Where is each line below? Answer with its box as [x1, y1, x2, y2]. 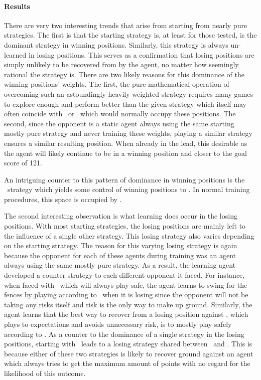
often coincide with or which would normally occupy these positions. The [4, 108, 236, 119]
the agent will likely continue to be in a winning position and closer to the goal [4, 147, 247, 158]
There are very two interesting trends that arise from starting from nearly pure [4, 20, 247, 30]
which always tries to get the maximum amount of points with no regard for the [4, 358, 250, 368]
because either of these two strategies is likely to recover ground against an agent [4, 348, 253, 358]
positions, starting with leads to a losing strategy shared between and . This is [4, 338, 252, 349]
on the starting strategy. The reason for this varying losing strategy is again [4, 240, 237, 251]
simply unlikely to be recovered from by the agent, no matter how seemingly [4, 59, 239, 70]
